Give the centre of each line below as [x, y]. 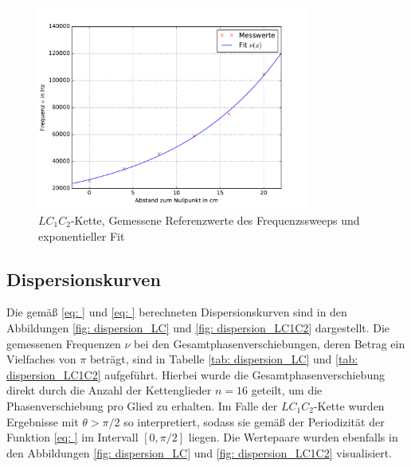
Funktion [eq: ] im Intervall [72, 437]
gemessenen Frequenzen [64, 343]
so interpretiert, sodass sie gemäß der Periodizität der [254, 421]
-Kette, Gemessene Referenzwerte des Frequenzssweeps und [215, 220]
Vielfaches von [41, 359]
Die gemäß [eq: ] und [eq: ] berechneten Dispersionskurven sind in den [177, 312]
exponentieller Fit [82, 235]
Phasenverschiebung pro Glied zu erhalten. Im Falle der [142, 405]
